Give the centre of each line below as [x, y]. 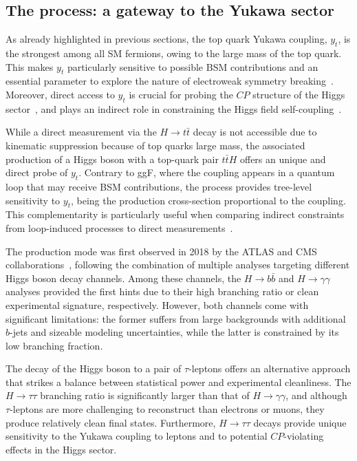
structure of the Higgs [299, 94]
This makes [30, 66]
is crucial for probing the [181, 94]
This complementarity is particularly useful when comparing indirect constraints [175, 214]
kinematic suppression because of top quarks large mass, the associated [155, 145]
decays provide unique [300, 422]
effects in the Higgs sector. [61, 449]
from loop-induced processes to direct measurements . [119, 227]
